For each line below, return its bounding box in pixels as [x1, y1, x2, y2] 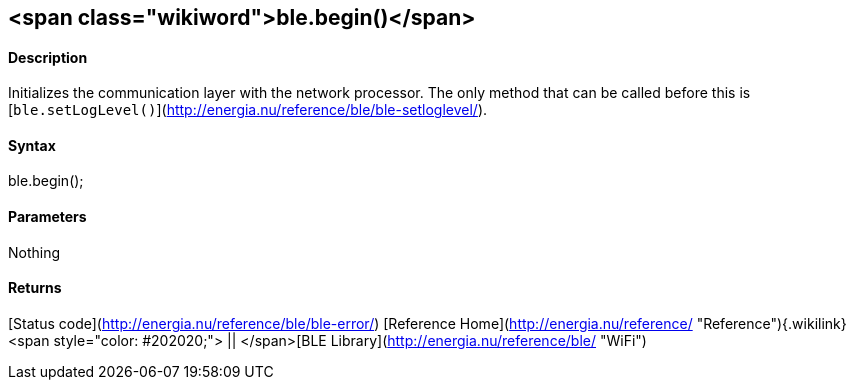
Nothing [8, 243, 61, 261]
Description [8, 48, 88, 66]
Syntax [8, 136, 56, 154]
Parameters [8, 208, 87, 226]
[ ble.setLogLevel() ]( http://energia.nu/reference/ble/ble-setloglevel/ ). [8, 101, 488, 119]
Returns [8, 279, 62, 297]
